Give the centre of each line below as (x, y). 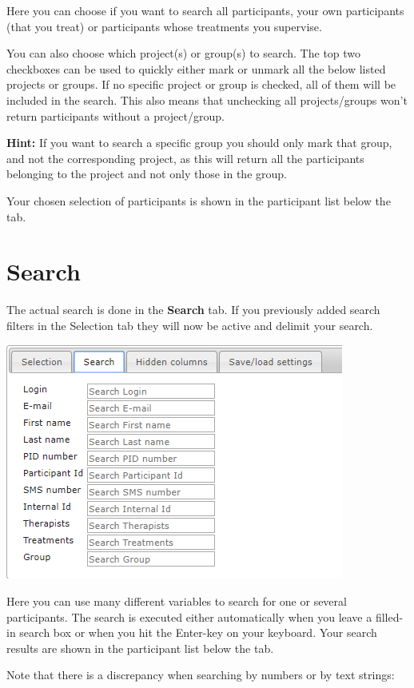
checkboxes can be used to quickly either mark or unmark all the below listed (196, 68)
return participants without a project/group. (115, 115)
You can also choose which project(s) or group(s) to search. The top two (184, 53)
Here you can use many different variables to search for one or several (177, 601)
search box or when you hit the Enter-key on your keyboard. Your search (198, 632)
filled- (389, 616)
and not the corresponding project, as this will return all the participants (185, 158)
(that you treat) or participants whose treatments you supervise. (164, 26)
